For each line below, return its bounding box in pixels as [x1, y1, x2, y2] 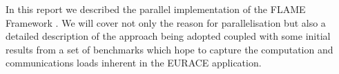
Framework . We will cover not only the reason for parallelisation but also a [6, 15, 326, 29]
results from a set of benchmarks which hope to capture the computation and [6, 42, 333, 56]
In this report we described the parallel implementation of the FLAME [6, 2, 306, 16]
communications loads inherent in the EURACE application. [6, 56, 262, 70]
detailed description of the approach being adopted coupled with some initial [6, 29, 331, 43]
